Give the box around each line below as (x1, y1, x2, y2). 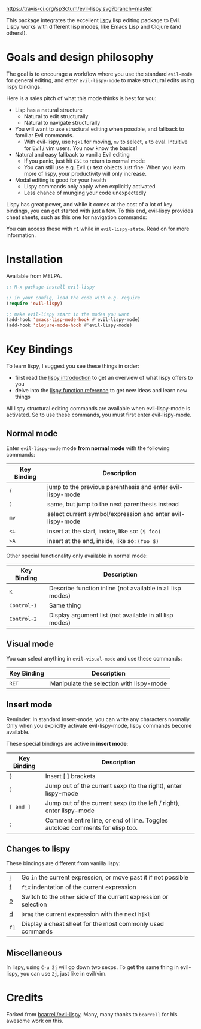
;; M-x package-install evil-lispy (6, 284, 95, 290)
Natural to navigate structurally (23, 119, 100, 126)
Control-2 (9, 615, 37, 622)
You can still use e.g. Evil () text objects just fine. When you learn (23, 163, 185, 170)
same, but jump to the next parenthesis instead (47, 500, 179, 508)
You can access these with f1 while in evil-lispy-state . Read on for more (6, 225, 190, 232)
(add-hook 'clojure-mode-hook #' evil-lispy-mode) (6, 322, 133, 329)
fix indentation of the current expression (21, 883, 136, 892)
